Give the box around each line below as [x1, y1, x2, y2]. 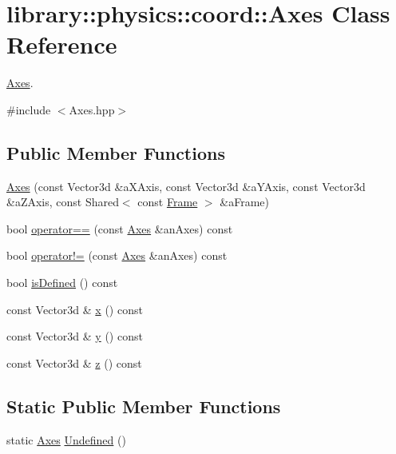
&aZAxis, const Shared [6, 193, 119, 210]
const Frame [137, 193, 198, 210]
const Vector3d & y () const [6, 328, 143, 344]
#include [6, 101, 51, 117]
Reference [6, 28, 117, 61]
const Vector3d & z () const [6, 354, 142, 371]
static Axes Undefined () [6, 431, 126, 448]
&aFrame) [220, 193, 269, 210]
